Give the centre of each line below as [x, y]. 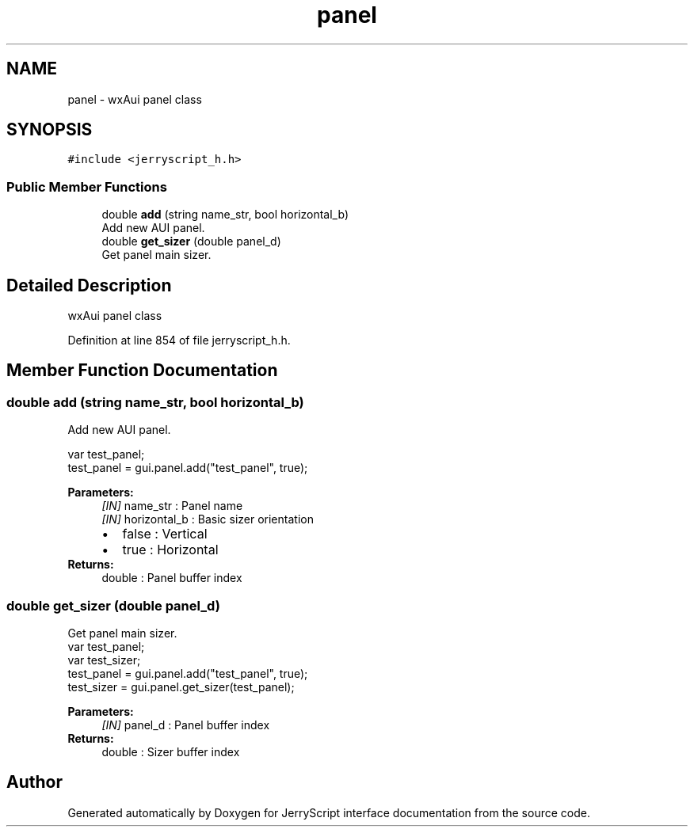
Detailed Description [89, 285]
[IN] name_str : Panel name [172, 506]
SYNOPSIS [50, 130]
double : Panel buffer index [172, 578]
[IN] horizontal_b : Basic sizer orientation [208, 519]
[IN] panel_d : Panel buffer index [186, 725]
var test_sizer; [104, 660]
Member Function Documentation [142, 371]
